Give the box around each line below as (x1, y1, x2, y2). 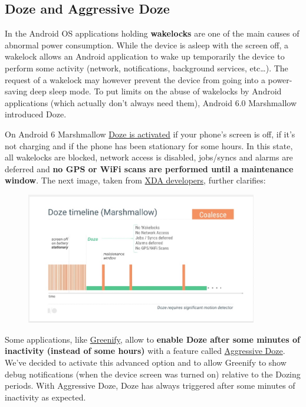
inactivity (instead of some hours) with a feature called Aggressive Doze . (5, 344, 285, 357)
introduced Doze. (5, 108, 67, 120)
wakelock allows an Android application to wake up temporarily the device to (5, 50, 285, 63)
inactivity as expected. (5, 390, 86, 403)
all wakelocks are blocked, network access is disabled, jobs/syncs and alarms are (5, 151, 293, 163)
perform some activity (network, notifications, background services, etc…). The (5, 61, 288, 74)
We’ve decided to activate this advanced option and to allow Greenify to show (5, 356, 287, 368)
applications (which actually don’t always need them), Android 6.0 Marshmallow (5, 96, 297, 109)
